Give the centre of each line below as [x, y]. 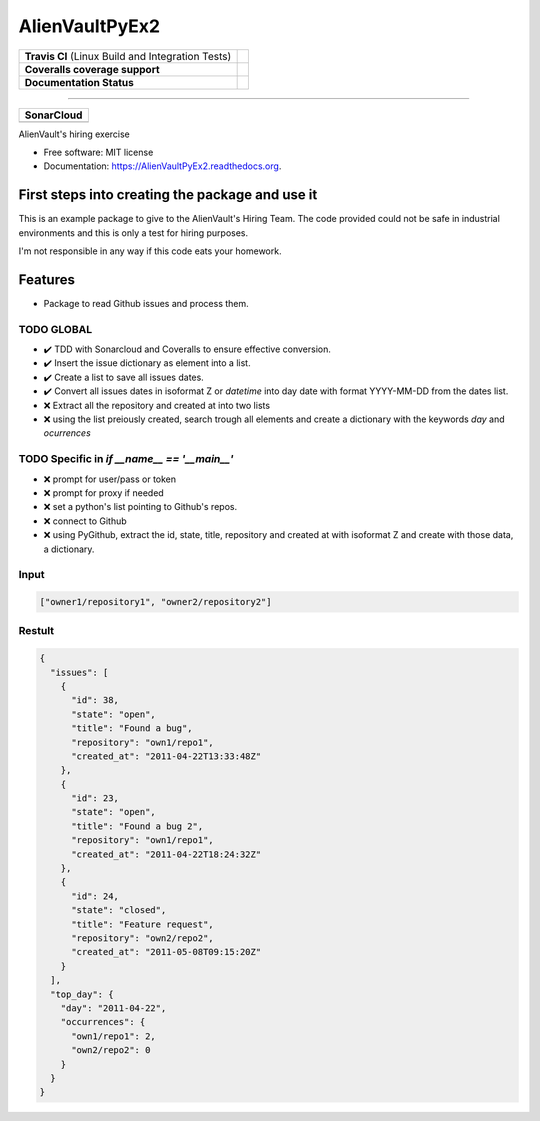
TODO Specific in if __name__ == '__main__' [126, 459]
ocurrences [67, 433]
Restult [36, 631]
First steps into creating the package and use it [168, 195]
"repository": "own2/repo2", [142, 938]
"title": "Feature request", [142, 924]
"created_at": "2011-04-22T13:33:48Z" [166, 756]
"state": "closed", [119, 910]
